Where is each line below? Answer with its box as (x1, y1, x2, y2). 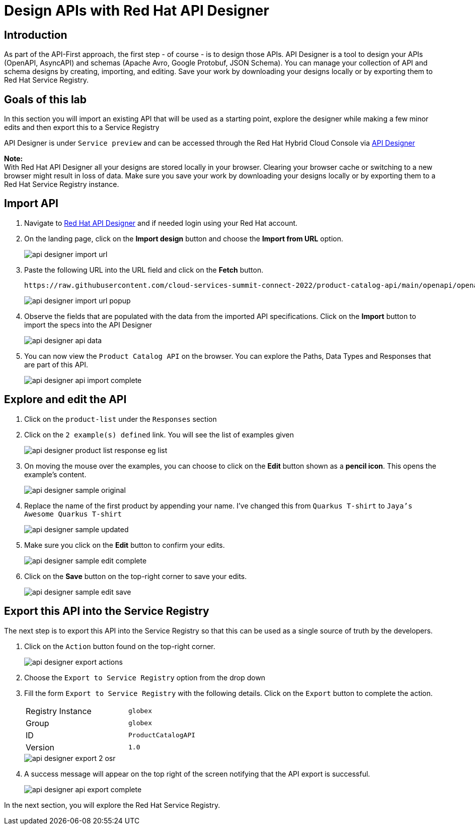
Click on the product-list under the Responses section (24, 414, 217, 423)
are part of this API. (24, 360, 89, 369)
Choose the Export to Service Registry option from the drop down (24, 673, 266, 682)
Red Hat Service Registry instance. (4, 180, 119, 189)
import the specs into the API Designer (24, 320, 152, 329)
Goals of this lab (4, 93, 87, 106)
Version (26, 742, 54, 752)
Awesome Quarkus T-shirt (24, 509, 122, 518)
